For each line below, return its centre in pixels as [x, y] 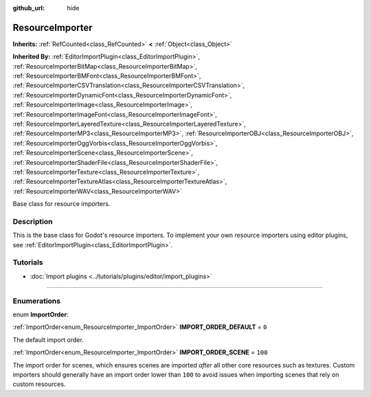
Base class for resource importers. [61, 204]
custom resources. [39, 384]
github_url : [29, 8]
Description [33, 221]
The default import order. [48, 339]
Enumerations [37, 301]
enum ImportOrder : [41, 314]
